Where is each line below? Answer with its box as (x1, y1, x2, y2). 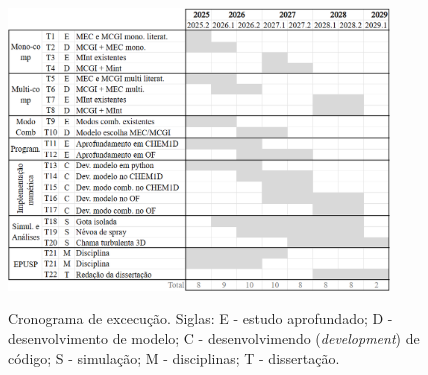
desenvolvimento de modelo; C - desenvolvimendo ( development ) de (8, 328, 420, 349)
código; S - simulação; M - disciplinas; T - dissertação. (8, 347, 340, 368)
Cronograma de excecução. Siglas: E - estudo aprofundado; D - (8, 308, 393, 329)
